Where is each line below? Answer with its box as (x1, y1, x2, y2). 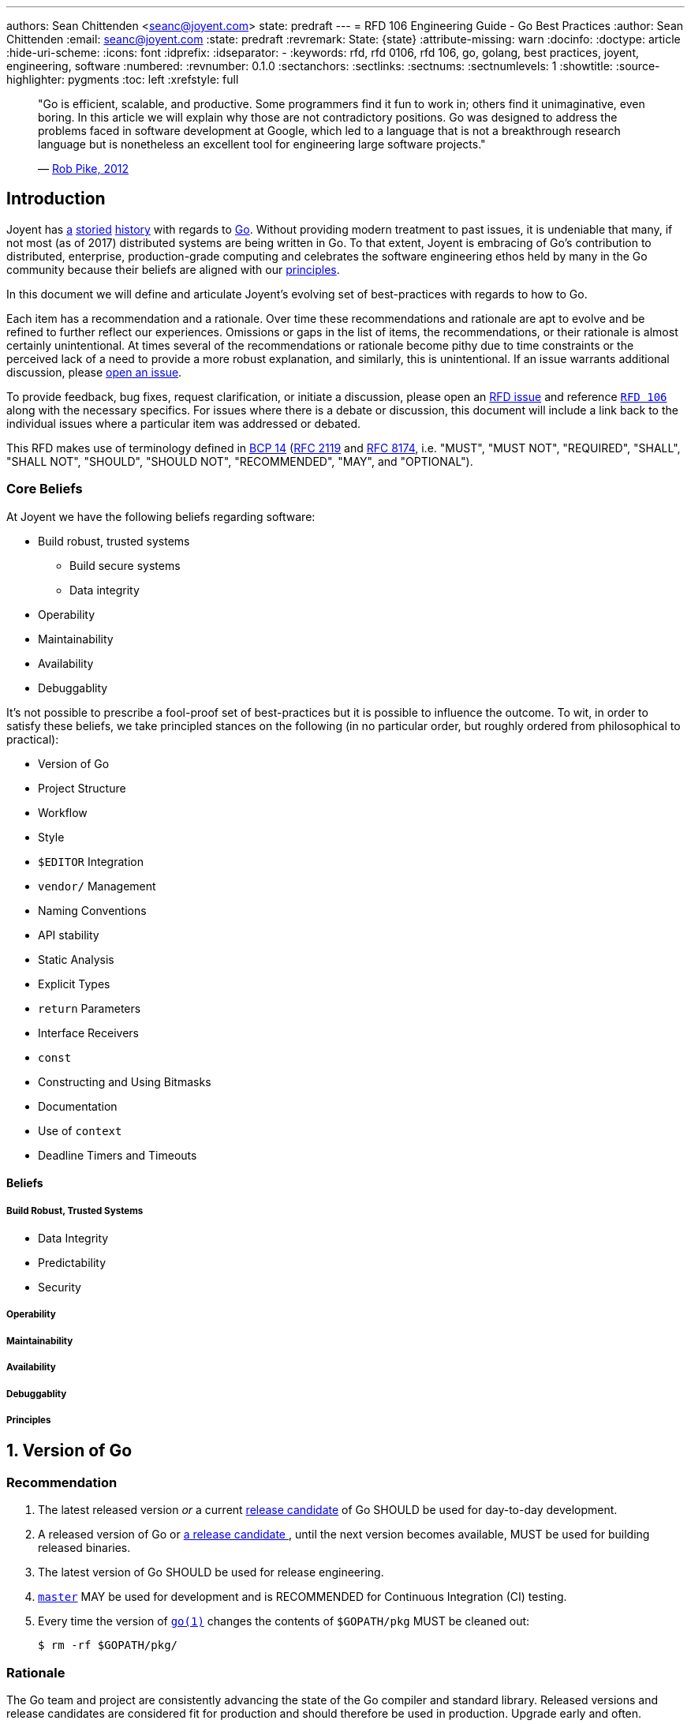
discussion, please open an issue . (6, 365, 182, 379)
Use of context (38, 1123, 122, 1137)
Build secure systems (69, 558, 181, 572)
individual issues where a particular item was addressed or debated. (6, 416, 361, 430)
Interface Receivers (38, 1025, 139, 1040)
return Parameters (38, 1001, 141, 1015)
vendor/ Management (38, 879, 156, 893)
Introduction (6, 189, 106, 209)
